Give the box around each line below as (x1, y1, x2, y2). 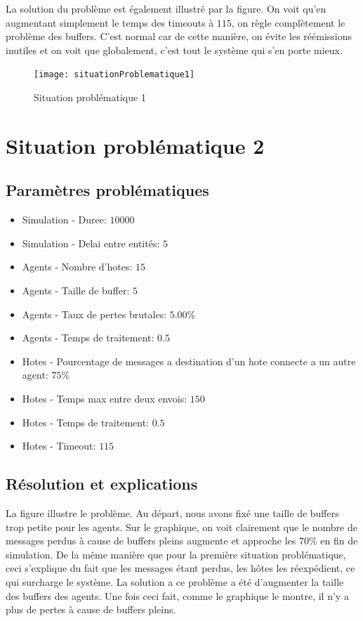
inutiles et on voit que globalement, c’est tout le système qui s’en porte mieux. (6, 42, 343, 57)
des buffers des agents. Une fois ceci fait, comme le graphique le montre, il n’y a (6, 588, 349, 603)
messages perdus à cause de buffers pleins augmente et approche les (6, 533, 296, 548)
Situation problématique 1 (34, 90, 146, 105)
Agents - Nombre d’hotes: (22, 259, 133, 274)
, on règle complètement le (231, 15, 345, 30)
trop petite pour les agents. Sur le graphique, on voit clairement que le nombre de (6, 519, 357, 534)
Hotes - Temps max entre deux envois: (22, 391, 187, 405)
